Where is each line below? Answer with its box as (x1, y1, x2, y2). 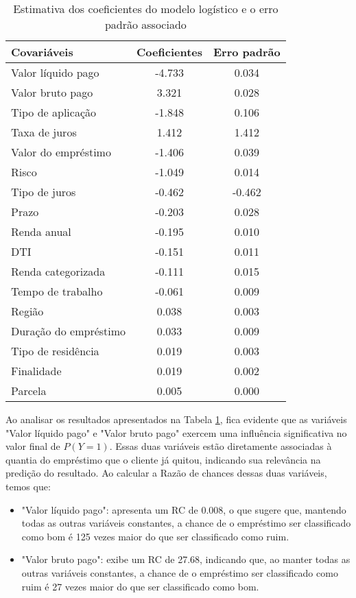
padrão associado (104, 16, 187, 32)
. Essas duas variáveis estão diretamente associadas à (109, 439, 332, 453)
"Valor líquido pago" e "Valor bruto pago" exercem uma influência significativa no (5, 425, 347, 440)
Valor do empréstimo (11, 144, 111, 160)
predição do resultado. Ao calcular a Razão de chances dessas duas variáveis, (5, 466, 327, 480)
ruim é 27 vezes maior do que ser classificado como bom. (21, 579, 259, 593)
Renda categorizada (11, 263, 106, 279)
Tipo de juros (11, 184, 76, 200)
